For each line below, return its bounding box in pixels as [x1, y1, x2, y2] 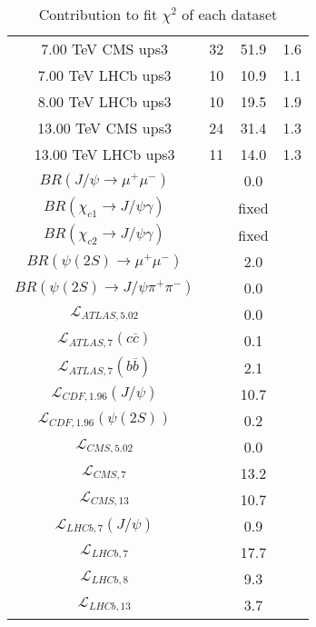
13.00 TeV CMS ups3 [37, 117, 172, 138]
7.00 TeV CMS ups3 [41, 38, 168, 59]
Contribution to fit [38, 4, 158, 25]
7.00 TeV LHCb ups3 [37, 65, 172, 85]
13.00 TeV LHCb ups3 [34, 144, 175, 164]
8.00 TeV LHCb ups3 [37, 91, 172, 112]
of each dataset [182, 4, 278, 25]
